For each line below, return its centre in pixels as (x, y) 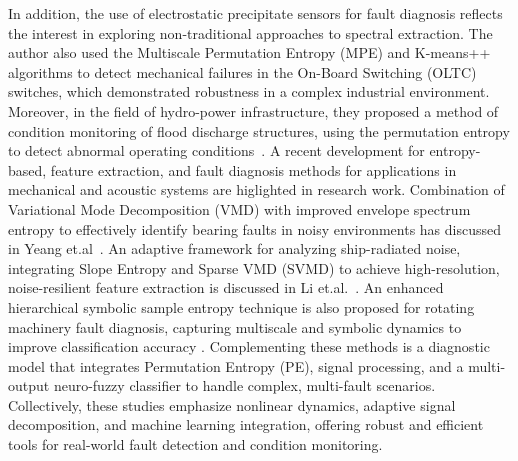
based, (27, 169)
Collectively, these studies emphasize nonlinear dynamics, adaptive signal (232, 404)
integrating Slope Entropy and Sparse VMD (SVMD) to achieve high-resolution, (254, 267)
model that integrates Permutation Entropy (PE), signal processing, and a (236, 365)
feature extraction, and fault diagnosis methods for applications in (253, 169)
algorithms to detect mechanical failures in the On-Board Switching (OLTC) (242, 71)
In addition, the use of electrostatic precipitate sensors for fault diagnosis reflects (255, 13)
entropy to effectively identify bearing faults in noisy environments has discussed (254, 228)
